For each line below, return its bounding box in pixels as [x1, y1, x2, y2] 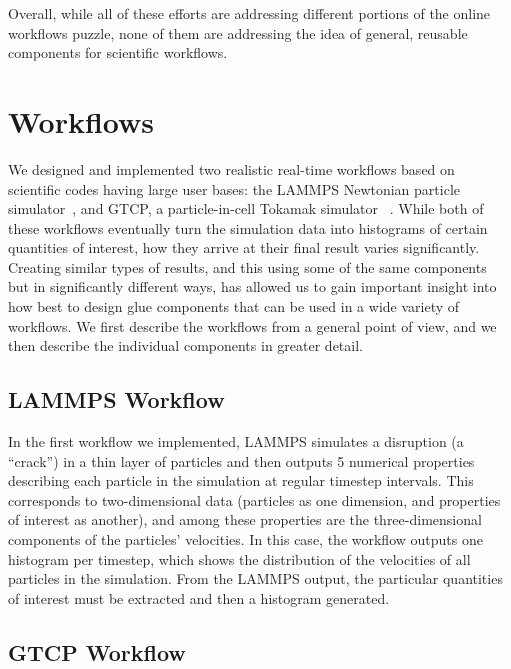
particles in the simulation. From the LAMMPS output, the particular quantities [8, 568, 503, 589]
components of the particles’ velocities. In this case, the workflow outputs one [8, 529, 483, 550]
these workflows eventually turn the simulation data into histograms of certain [8, 217, 488, 238]
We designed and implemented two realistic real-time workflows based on [8, 158, 455, 179]
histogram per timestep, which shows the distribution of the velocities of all [8, 548, 471, 569]
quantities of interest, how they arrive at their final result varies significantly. [8, 237, 480, 258]
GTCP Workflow [8, 636, 186, 667]
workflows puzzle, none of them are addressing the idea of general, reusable [8, 22, 468, 43]
